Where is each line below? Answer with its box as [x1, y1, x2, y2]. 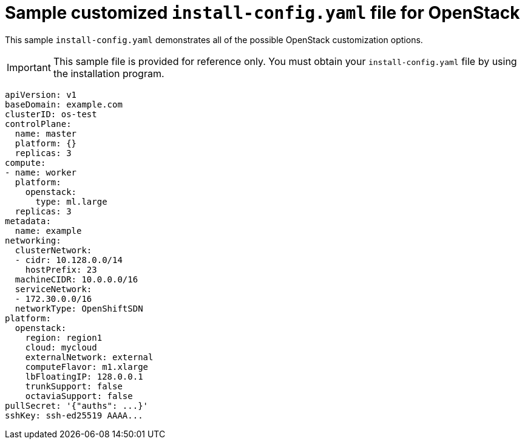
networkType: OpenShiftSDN [15, 303, 143, 313]
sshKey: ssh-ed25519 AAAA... [5, 410, 143, 420]
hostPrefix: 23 [25, 264, 97, 275]
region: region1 [25, 332, 103, 343]
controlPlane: [5, 118, 72, 129]
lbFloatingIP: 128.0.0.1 [25, 371, 143, 381]
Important [7, 61, 51, 73]
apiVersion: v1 [5, 89, 77, 100]
